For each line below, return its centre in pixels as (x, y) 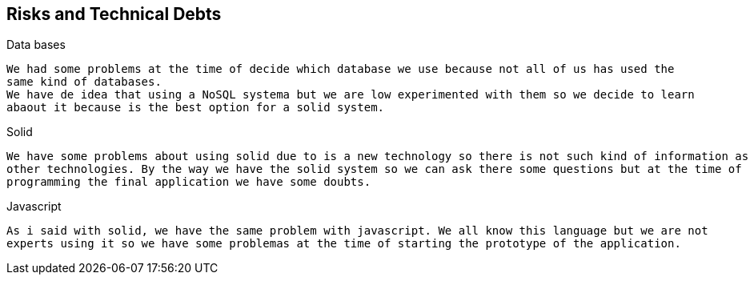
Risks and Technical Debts (114, 14)
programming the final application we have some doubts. (189, 182)
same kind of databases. (84, 82)
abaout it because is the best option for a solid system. (196, 108)
